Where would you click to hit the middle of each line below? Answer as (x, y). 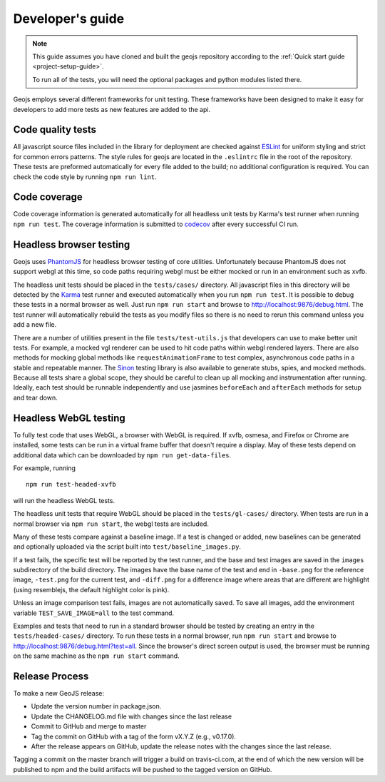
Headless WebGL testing (70, 418)
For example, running (45, 468)
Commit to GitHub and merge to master (89, 726)
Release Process (51, 676)
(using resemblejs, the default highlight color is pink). (91, 589)
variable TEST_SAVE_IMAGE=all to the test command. (94, 613)
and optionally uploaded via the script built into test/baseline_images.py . (127, 547)
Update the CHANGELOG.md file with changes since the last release (131, 716)
